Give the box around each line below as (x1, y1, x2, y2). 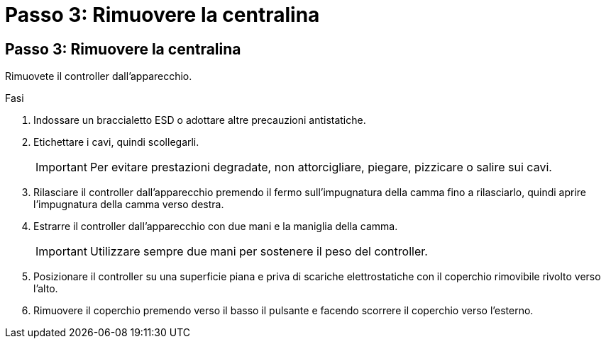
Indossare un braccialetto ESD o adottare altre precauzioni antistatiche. (33, 114, 366, 127)
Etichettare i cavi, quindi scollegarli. (33, 136, 199, 149)
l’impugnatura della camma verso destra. (33, 198, 224, 211)
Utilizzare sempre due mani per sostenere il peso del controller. (89, 244, 428, 259)
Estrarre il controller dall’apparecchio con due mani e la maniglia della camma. (33, 220, 398, 233)
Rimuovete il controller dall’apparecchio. (5, 70, 192, 83)
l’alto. (33, 282, 58, 295)
